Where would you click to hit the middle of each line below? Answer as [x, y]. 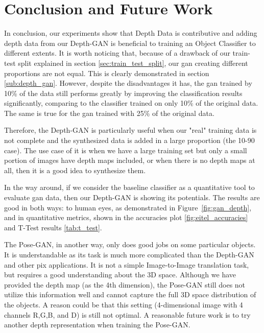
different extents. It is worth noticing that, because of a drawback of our [117, 53]
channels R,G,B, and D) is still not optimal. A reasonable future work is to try [127, 314]
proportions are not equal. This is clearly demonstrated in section [107, 73]
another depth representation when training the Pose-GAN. [97, 325]
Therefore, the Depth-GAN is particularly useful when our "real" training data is [130, 130]
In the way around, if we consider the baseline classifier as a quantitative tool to [129, 187]
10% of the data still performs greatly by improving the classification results [123, 93]
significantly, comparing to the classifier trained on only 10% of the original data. [131, 103]
